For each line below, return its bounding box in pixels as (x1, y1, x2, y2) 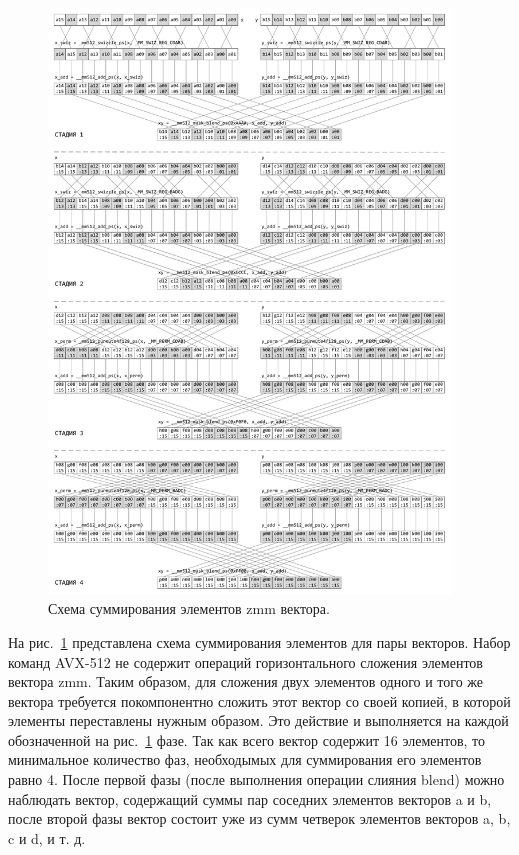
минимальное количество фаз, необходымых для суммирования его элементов (8, 749, 482, 770)
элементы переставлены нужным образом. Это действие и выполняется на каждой (8, 710, 509, 731)
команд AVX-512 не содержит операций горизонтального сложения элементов (8, 651, 483, 672)
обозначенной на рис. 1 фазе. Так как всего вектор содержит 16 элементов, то (8, 729, 486, 750)
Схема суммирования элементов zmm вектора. (48, 598, 330, 619)
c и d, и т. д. (8, 827, 86, 848)
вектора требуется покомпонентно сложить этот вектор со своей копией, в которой (8, 690, 511, 711)
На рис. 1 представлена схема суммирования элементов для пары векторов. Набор (8, 631, 511, 652)
